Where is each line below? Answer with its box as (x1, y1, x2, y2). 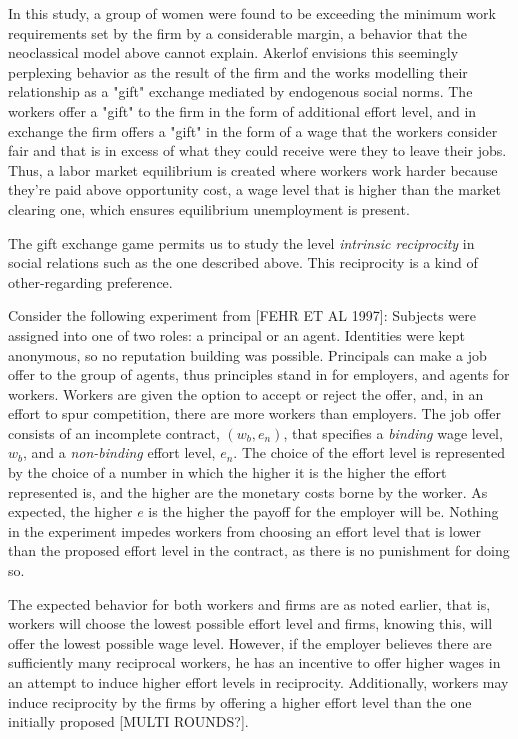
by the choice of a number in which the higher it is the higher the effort (8, 462, 447, 483)
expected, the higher (8, 501, 133, 522)
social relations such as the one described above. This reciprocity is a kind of (8, 252, 478, 273)
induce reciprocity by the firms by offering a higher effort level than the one (8, 691, 472, 712)
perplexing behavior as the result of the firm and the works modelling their (8, 61, 468, 82)
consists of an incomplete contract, (8, 422, 220, 443)
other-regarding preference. (8, 271, 173, 292)
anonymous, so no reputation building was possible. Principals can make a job (8, 344, 487, 365)
